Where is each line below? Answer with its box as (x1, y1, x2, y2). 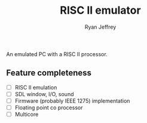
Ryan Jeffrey (84, 23, 117, 30)
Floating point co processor (14, 104, 83, 111)
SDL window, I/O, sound (14, 90, 74, 97)
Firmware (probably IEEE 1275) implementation (14, 97, 130, 104)
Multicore (14, 111, 39, 118)
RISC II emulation (14, 84, 57, 91)
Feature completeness (6, 68, 91, 78)
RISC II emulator (59, 4, 142, 17)
